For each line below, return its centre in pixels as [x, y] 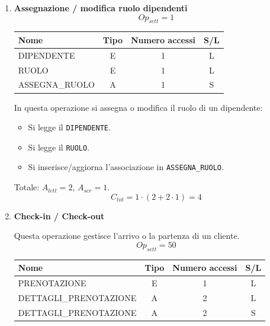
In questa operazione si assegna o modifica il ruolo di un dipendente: [138, 107]
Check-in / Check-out [59, 215]
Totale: [27, 187]
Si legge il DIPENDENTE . [69, 127]
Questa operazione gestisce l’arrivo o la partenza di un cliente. [127, 236]
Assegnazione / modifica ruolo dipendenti [101, 8]
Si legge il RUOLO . [59, 147]
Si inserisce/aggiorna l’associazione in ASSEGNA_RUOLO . [126, 167]
